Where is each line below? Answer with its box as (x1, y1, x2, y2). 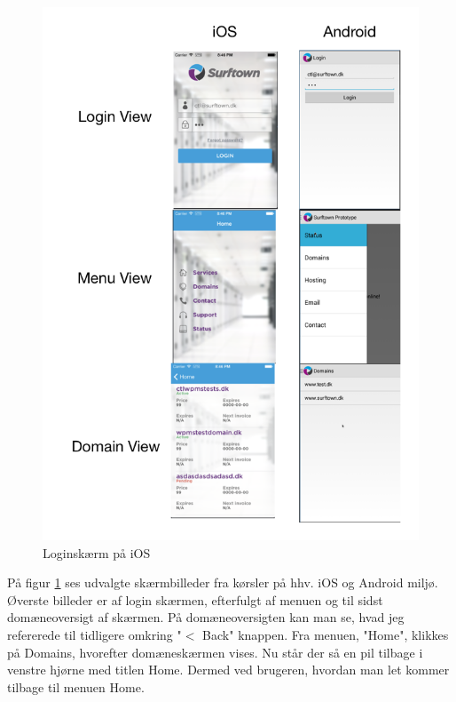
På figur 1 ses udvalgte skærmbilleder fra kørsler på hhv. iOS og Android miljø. (7, 573, 438, 592)
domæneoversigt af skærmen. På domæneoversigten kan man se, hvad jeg (7, 608, 405, 626)
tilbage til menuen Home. (7, 677, 145, 696)
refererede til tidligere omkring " (7, 625, 182, 643)
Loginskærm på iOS (43, 543, 151, 562)
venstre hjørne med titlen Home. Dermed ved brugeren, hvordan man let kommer (7, 660, 450, 679)
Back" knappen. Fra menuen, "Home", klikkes (202, 625, 449, 643)
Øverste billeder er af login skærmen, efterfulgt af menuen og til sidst (7, 590, 383, 609)
